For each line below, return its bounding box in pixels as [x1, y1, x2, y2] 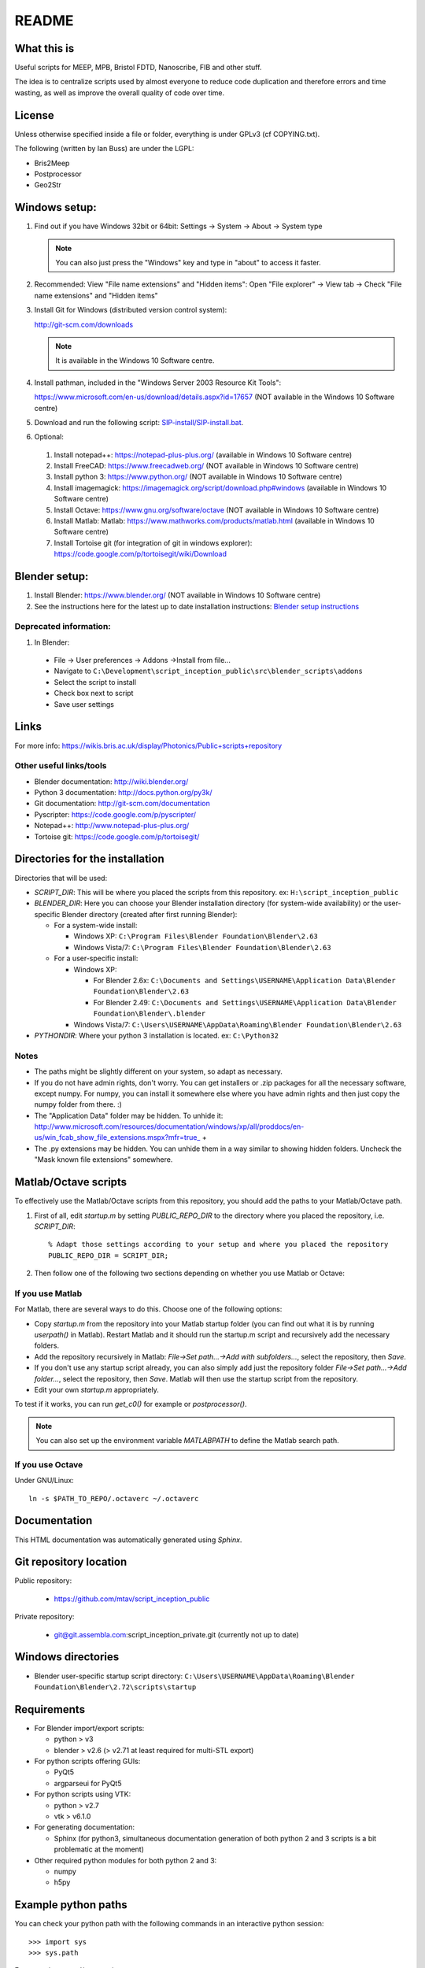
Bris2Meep [34, 158, 70, 168]
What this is [14, 42, 75, 55]
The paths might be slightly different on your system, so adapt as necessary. [34, 1067, 283, 1076]
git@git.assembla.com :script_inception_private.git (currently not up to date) [54, 1630, 299, 1639]
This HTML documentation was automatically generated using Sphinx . [14, 1535, 242, 1544]
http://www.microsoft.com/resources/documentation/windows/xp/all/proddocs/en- [34, 1122, 305, 1131]
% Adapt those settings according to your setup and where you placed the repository [48, 1240, 389, 1249]
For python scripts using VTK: [34, 1789, 131, 1799]
